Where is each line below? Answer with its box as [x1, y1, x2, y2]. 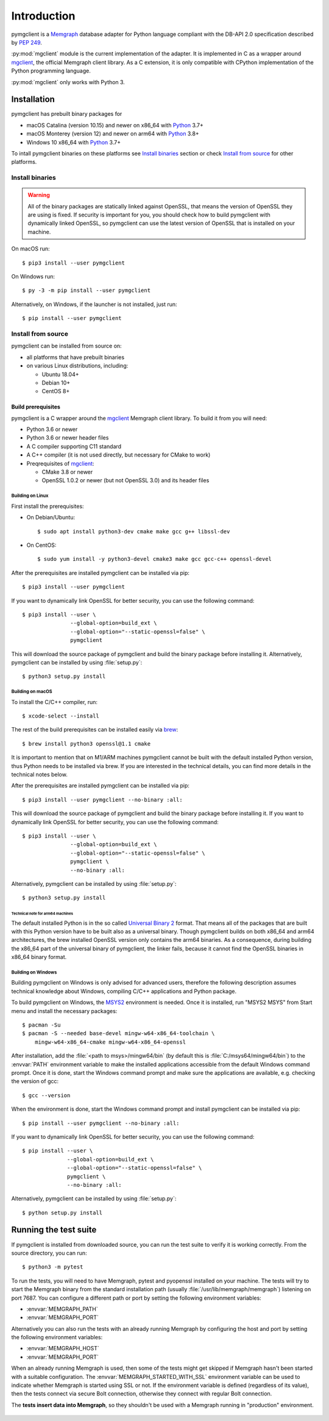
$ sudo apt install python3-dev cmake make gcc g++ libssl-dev [37, 528, 230, 535]
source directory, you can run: [11, 1249, 88, 1256]
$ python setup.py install [22, 1209, 103, 1216]
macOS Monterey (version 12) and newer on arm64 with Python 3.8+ [26, 130, 199, 137]
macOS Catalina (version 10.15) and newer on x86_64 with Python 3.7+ [26, 121, 204, 129]
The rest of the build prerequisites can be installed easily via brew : [11, 726, 179, 733]
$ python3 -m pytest [22, 1264, 83, 1270]
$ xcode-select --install [22, 713, 100, 719]
